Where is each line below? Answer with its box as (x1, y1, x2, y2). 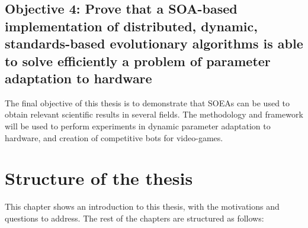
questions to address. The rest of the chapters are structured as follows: (5, 211, 264, 224)
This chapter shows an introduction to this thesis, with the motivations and (5, 200, 280, 213)
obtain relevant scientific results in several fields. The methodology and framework (5, 108, 303, 120)
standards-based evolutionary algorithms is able (5, 34, 303, 53)
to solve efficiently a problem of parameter (5, 51, 271, 70)
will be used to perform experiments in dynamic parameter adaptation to (5, 119, 271, 132)
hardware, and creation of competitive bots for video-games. (5, 131, 223, 144)
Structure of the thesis (5, 166, 193, 190)
